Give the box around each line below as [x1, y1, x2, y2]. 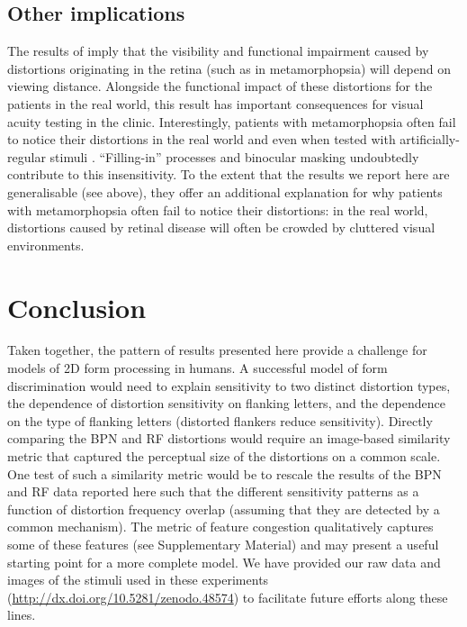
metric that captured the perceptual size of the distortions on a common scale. [7, 447, 441, 466]
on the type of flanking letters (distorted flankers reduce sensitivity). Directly [7, 411, 433, 430]
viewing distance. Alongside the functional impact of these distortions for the [7, 77, 433, 95]
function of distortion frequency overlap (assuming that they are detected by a [7, 499, 440, 518]
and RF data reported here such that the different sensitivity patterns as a [7, 482, 419, 501]
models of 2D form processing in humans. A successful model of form [7, 359, 388, 377]
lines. [7, 605, 36, 624]
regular [7, 147, 46, 166]
